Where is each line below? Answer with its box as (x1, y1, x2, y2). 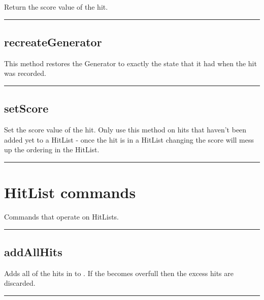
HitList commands (4, 182, 136, 203)
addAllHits (4, 244, 62, 260)
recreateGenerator (4, 34, 102, 49)
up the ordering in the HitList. (4, 144, 100, 155)
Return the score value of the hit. (4, 2, 108, 12)
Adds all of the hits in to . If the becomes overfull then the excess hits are (4, 267, 234, 278)
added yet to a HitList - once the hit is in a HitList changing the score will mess (4, 134, 254, 145)
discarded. (4, 278, 36, 288)
